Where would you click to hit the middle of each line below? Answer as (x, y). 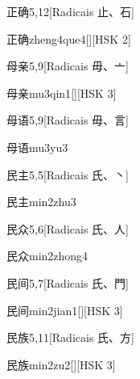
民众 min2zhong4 (47, 256)
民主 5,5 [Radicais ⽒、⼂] (68, 174)
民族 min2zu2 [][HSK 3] (61, 364)
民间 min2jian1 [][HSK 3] (65, 310)
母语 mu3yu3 (37, 147)
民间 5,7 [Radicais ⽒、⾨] (68, 282)
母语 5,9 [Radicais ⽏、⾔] (68, 120)
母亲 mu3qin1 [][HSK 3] (62, 93)
